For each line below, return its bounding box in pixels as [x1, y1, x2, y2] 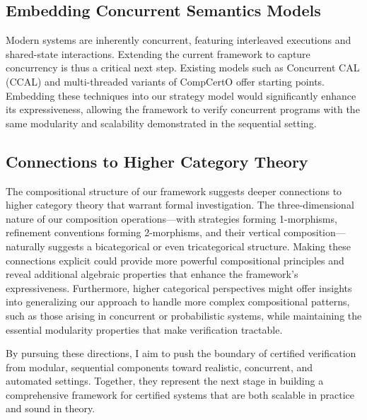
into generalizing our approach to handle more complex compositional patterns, [6, 294, 350, 309]
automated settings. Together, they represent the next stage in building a [6, 373, 324, 388]
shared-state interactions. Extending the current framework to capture [6, 46, 310, 61]
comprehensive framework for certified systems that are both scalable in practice [6, 387, 354, 402]
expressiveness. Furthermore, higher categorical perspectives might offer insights [6, 280, 352, 295]
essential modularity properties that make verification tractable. [6, 322, 283, 337]
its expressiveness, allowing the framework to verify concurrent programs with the [6, 102, 360, 117]
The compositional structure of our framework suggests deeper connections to [6, 183, 342, 198]
